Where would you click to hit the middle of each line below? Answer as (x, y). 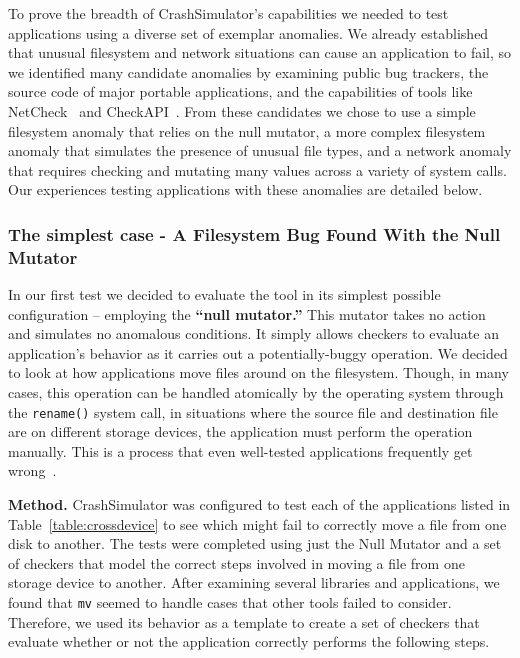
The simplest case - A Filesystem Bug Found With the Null (254, 233)
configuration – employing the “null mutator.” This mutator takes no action (247, 313)
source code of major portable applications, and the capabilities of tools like (240, 91)
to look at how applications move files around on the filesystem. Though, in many (258, 372)
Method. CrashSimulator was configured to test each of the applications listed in (259, 504)
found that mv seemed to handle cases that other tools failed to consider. (230, 602)
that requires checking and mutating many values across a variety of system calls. (257, 169)
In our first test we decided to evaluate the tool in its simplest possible (224, 294)
